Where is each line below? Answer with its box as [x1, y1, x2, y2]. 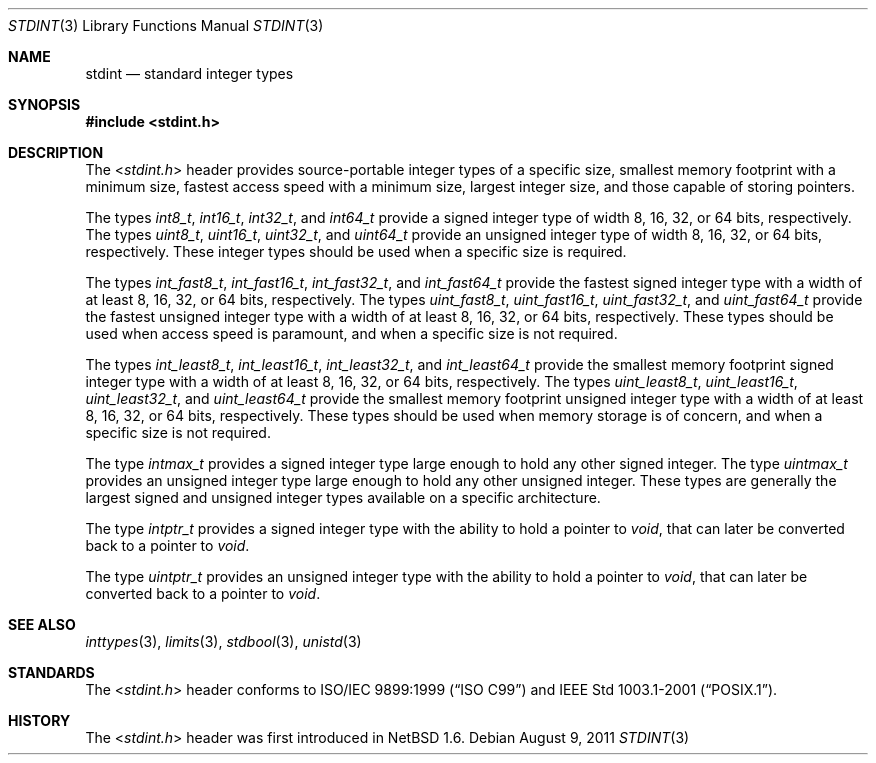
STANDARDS [8, 664, 95, 681]
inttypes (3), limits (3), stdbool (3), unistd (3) [85, 633, 362, 650]
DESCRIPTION [8, 144, 104, 161]
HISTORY [8, 712, 71, 729]
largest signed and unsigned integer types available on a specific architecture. [85, 489, 601, 506]
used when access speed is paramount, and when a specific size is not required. [85, 325, 618, 342]
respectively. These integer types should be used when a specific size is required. [85, 243, 627, 260]
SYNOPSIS [8, 96, 81, 113]
